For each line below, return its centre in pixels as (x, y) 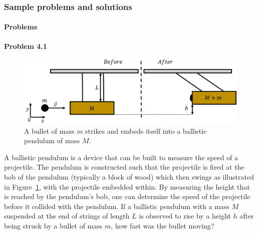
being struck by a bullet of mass (53, 225)
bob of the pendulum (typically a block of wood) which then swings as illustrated (129, 177)
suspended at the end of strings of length (67, 216)
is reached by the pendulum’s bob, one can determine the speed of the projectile (127, 196)
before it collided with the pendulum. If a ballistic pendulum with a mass (117, 206)
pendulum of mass (52, 140)
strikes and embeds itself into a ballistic (146, 130)
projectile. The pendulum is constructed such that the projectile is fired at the (124, 167)
